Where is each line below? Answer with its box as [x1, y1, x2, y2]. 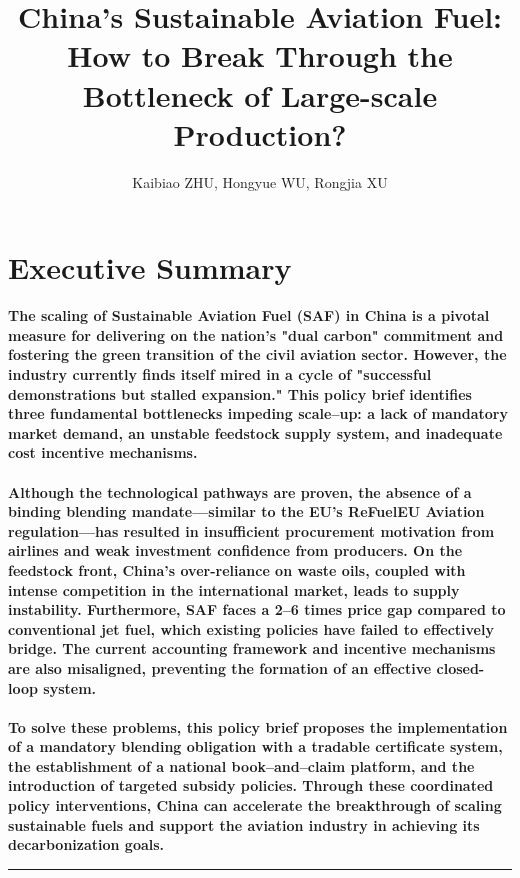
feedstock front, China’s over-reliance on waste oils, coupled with [8, 559, 466, 580]
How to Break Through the [67, 35, 453, 76]
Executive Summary [8, 247, 292, 288]
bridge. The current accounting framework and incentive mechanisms [8, 638, 496, 659]
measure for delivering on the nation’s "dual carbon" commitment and [8, 324, 504, 345]
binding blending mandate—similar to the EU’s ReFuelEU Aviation [8, 501, 485, 522]
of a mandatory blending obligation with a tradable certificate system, [8, 736, 503, 757]
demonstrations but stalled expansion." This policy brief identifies [8, 383, 472, 404]
